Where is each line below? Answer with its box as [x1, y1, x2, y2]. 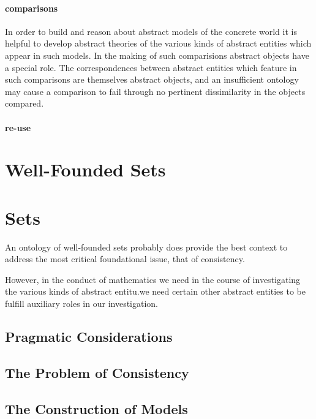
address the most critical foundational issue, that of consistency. [5, 252, 245, 265]
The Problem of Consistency [5, 363, 189, 382]
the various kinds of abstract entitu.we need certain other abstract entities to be [5, 285, 306, 298]
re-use [5, 121, 31, 134]
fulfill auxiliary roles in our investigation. [5, 297, 158, 310]
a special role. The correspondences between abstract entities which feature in [5, 61, 297, 74]
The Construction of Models [5, 399, 188, 418]
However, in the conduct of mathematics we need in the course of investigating [5, 273, 301, 285]
